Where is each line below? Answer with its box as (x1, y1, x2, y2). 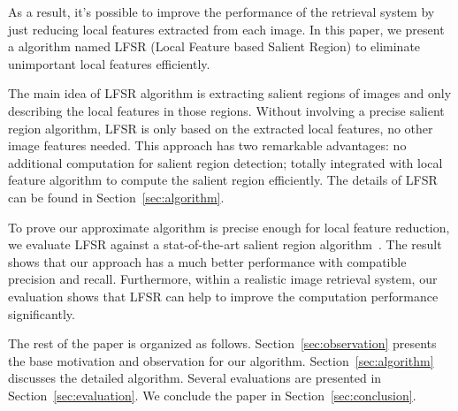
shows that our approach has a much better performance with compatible (8, 252, 407, 270)
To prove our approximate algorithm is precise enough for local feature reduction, (8, 217, 450, 236)
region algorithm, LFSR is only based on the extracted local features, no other (8, 118, 433, 137)
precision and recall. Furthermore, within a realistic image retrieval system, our (8, 270, 438, 288)
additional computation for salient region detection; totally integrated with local (8, 153, 443, 171)
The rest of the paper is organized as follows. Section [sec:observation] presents (8, 334, 437, 353)
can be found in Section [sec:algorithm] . (8, 187, 225, 206)
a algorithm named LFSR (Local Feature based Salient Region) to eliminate (8, 37, 421, 56)
